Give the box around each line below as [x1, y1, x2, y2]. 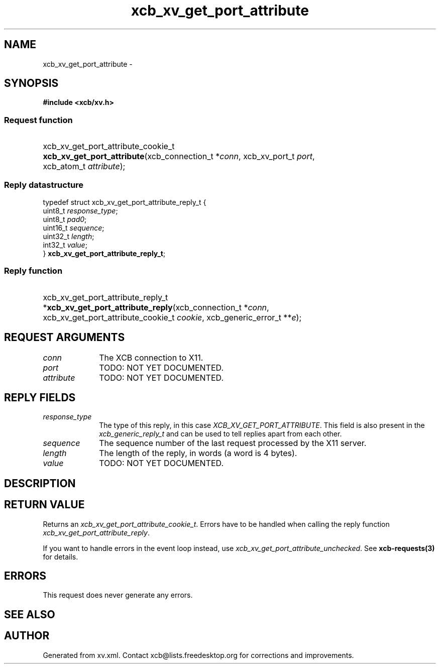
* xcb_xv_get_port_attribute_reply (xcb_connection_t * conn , [43, 302, 269, 312]
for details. [43, 552, 78, 561]
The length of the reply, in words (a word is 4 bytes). [99, 448, 297, 459]
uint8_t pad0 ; [43, 214, 87, 224]
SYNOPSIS [4, 77, 59, 90]
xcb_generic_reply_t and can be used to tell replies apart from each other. [99, 429, 342, 438]
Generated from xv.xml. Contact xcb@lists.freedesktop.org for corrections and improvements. [43, 650, 354, 659]
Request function [4, 115, 73, 125]
